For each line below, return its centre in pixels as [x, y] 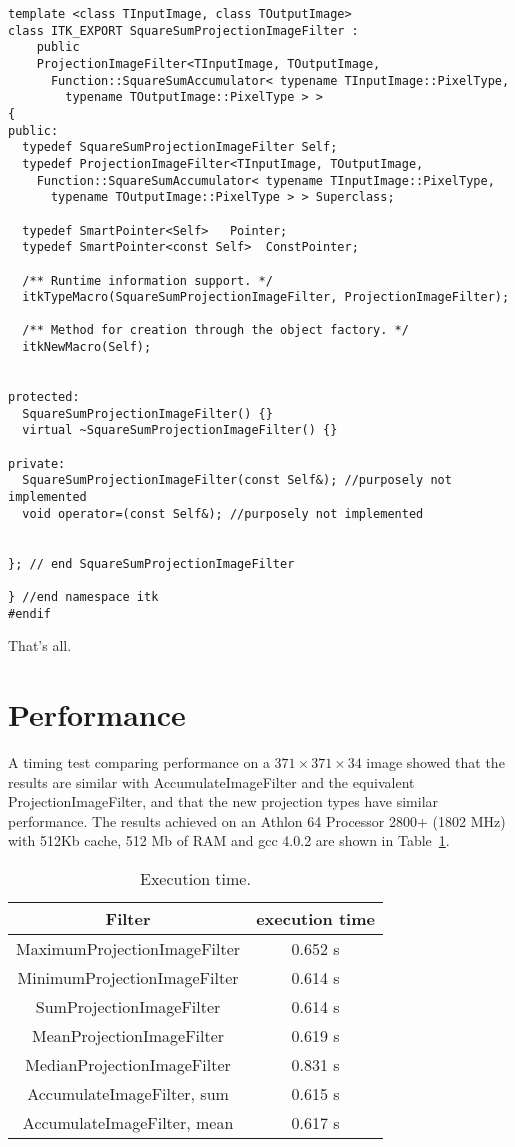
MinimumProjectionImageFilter [128, 977]
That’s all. [40, 645]
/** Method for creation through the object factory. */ [215, 330]
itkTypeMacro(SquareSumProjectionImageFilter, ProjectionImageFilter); [266, 297]
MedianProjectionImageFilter [128, 1064]
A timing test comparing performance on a [139, 762]
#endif [29, 613]
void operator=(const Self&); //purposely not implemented [223, 513]
